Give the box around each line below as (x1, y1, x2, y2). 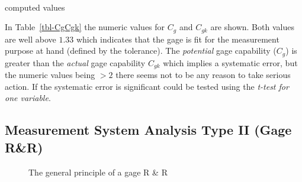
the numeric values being (5, 69, 95, 81)
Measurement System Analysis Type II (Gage (5, 121, 292, 139)
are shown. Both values (210, 21, 294, 33)
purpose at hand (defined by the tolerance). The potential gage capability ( (5, 44, 277, 57)
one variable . (5, 92, 51, 104)
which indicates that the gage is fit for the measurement (76, 32, 279, 45)
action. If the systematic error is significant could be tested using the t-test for (5, 80, 289, 92)
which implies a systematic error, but (163, 56, 298, 69)
